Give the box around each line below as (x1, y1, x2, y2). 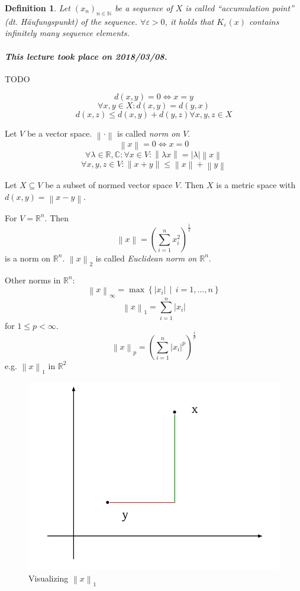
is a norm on (5, 251, 51, 264)
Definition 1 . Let (5, 2, 70, 14)
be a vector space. (27, 127, 92, 140)
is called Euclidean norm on (95, 251, 197, 264)
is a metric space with (216, 178, 296, 190)
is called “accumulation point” (185, 2, 294, 14)
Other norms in (5, 273, 61, 286)
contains (249, 15, 279, 27)
